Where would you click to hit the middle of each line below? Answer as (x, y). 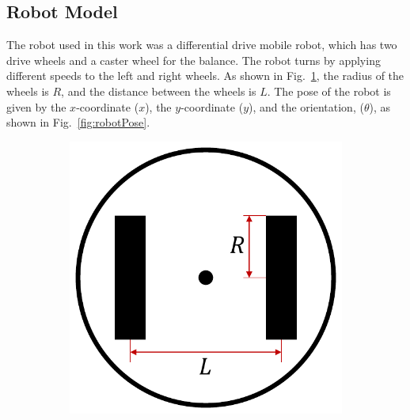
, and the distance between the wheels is (159, 91)
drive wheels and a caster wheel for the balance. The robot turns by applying (194, 60)
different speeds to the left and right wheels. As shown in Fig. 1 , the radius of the (205, 76)
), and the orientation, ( (306, 106)
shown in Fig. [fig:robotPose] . (78, 122)
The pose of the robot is (332, 91)
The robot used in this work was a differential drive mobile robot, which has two (202, 45)
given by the (36, 106)
